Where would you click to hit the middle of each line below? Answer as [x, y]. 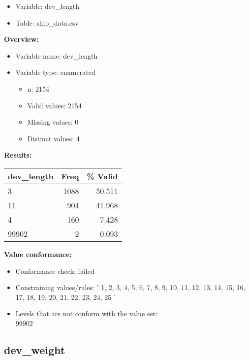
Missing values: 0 [53, 122]
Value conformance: [38, 254]
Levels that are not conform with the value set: [86, 313]
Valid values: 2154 [54, 105]
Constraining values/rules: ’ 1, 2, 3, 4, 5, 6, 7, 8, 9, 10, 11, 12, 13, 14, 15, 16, [130, 287]
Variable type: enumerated [55, 72]
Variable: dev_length [47, 6]
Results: [18, 155]
